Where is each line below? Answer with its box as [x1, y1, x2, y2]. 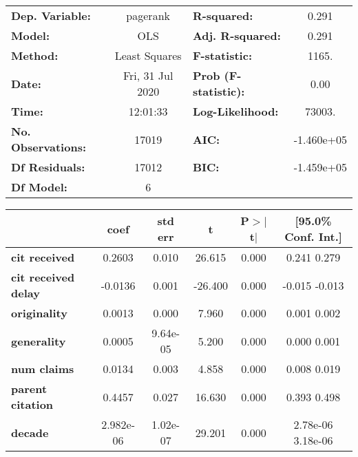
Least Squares [114, 47, 182, 63]
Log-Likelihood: [192, 103, 279, 119]
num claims [11, 361, 74, 376]
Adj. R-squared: [192, 28, 281, 43]
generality [11, 332, 66, 349]
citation [11, 396, 54, 412]
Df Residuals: [11, 159, 85, 175]
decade [11, 424, 49, 440]
